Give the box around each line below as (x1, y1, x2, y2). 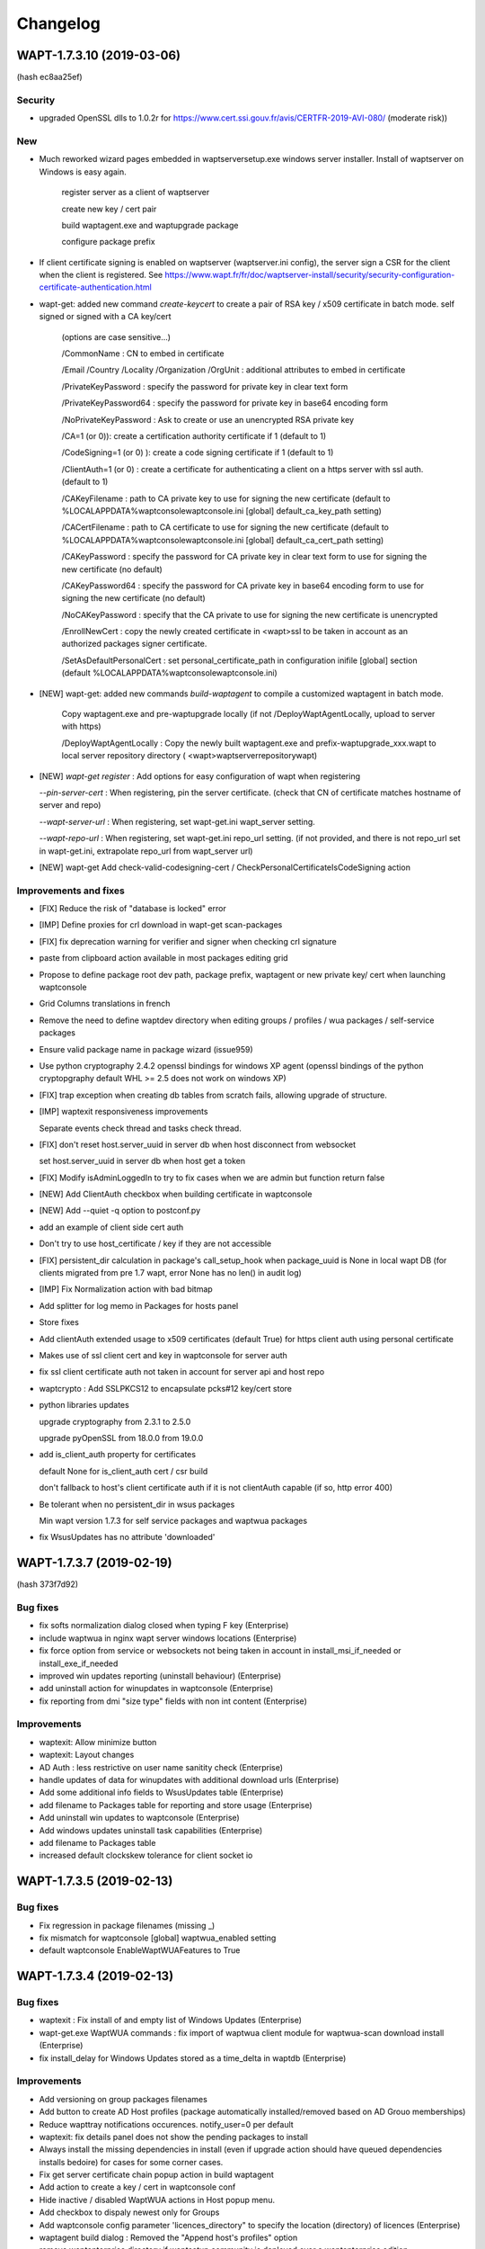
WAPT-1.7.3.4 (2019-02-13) (16, 1968, 174, 1984)
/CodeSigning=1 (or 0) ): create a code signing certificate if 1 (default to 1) (61, 447, 334, 458)
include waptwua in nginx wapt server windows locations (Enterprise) (39, 1633, 297, 1644)
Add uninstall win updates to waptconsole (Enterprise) (39, 1813, 240, 1823)
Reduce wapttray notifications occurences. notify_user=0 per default (39, 2119, 294, 2129)
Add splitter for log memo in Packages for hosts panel (39, 1300, 239, 1311)
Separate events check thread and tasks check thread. (39, 1123, 242, 1133)
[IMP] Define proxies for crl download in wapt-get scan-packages (39, 919, 283, 930)
